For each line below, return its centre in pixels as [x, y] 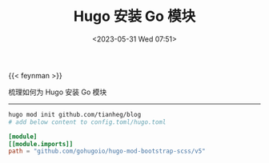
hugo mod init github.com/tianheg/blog [75, 114]
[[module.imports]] [41, 144]
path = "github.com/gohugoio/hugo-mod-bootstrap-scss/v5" [107, 151]
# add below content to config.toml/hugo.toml [87, 122]
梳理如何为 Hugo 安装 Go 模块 [58, 92]
